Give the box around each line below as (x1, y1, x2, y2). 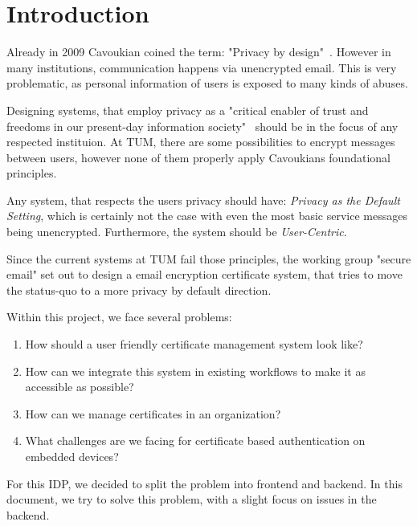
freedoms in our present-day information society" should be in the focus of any (6, 117, 399, 134)
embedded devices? (25, 448, 119, 464)
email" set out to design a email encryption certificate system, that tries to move (6, 266, 403, 283)
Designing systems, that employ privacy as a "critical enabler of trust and (6, 101, 369, 118)
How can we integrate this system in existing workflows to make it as (25, 362, 366, 379)
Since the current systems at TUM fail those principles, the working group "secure (6, 250, 411, 267)
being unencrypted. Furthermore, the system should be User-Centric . (6, 223, 347, 240)
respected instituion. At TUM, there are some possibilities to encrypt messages (6, 133, 395, 150)
